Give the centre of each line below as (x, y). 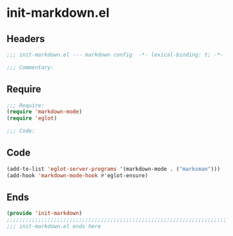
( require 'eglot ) (32, 118)
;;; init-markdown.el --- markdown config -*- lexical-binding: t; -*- (115, 55)
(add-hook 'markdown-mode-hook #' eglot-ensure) (78, 175)
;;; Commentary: (30, 67)
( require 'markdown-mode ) (44, 112)
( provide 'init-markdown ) (44, 214)
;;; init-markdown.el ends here (54, 227)
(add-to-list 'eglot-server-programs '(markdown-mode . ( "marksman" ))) (113, 169)
